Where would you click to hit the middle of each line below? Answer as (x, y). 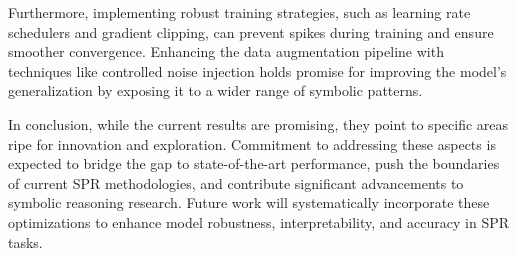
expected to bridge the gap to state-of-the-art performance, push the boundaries (254, 163)
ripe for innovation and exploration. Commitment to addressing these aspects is (252, 143)
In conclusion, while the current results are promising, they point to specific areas (258, 123)
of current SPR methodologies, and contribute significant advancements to (236, 182)
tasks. (25, 241)
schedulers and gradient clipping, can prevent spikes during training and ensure (251, 31)
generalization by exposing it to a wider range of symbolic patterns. (215, 90)
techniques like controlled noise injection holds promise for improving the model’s (257, 70)
